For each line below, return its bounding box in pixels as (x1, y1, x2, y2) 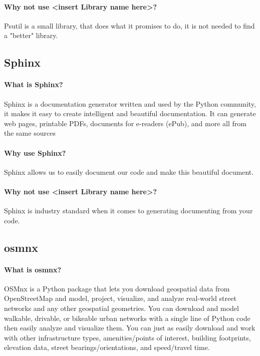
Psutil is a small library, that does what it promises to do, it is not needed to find (4, 20, 255, 31)
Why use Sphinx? (4, 147, 66, 158)
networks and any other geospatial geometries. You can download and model (4, 303, 239, 313)
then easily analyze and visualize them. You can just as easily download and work (4, 322, 255, 333)
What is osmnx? (4, 264, 62, 274)
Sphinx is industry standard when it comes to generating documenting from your (4, 205, 253, 216)
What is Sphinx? (4, 79, 63, 90)
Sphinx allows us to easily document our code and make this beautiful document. (4, 166, 254, 177)
